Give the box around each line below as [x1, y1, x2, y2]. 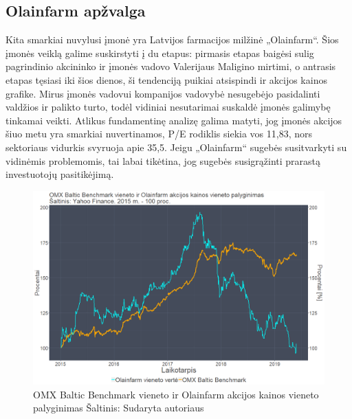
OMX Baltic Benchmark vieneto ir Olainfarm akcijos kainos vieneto [33, 387, 319, 401]
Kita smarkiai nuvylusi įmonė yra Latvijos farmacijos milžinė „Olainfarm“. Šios [5, 32, 339, 47]
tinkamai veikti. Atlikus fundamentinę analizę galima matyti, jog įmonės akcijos [5, 113, 342, 127]
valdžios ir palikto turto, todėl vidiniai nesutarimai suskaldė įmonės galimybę [5, 100, 331, 114]
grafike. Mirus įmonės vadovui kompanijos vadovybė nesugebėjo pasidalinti [5, 86, 320, 100]
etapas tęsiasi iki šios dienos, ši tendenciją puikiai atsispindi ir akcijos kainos [5, 72, 327, 87]
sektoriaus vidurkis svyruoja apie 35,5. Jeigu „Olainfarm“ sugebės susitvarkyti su [5, 139, 347, 154]
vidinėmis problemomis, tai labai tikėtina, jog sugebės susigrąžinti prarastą [5, 153, 321, 168]
